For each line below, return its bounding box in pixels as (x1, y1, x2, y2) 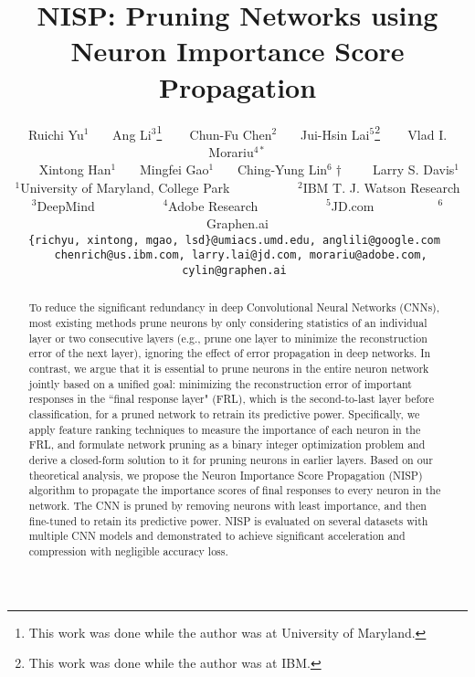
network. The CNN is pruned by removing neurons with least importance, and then (28, 498, 427, 513)
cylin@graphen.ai (182, 264, 287, 278)
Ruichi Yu (27, 124, 84, 143)
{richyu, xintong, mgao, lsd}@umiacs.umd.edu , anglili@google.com (27, 233, 440, 247)
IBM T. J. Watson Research (302, 177, 460, 196)
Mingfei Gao (139, 160, 209, 179)
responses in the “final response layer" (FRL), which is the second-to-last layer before (28, 391, 435, 407)
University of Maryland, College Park (20, 177, 230, 196)
